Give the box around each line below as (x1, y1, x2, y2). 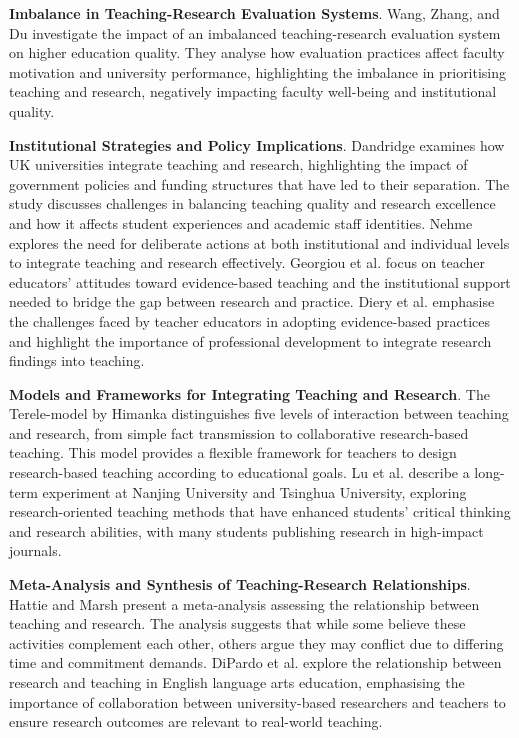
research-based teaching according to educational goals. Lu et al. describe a (9, 462, 470, 483)
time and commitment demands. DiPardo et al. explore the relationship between (9, 652, 502, 673)
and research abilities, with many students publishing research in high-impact (9, 520, 484, 541)
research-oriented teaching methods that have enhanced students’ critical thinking (9, 501, 511, 522)
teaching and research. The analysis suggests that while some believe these (9, 613, 466, 634)
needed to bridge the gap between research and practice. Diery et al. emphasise (9, 291, 495, 312)
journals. (9, 540, 62, 561)
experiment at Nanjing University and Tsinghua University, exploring (42, 481, 467, 502)
